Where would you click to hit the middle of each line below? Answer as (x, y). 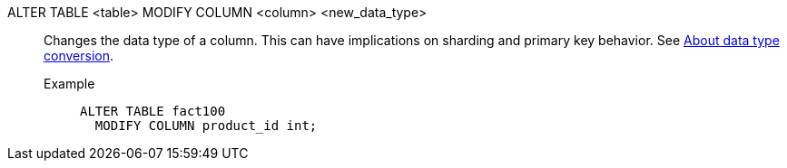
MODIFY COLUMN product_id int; (206, 126)
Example (69, 84)
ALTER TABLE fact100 (153, 111)
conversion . (79, 56)
